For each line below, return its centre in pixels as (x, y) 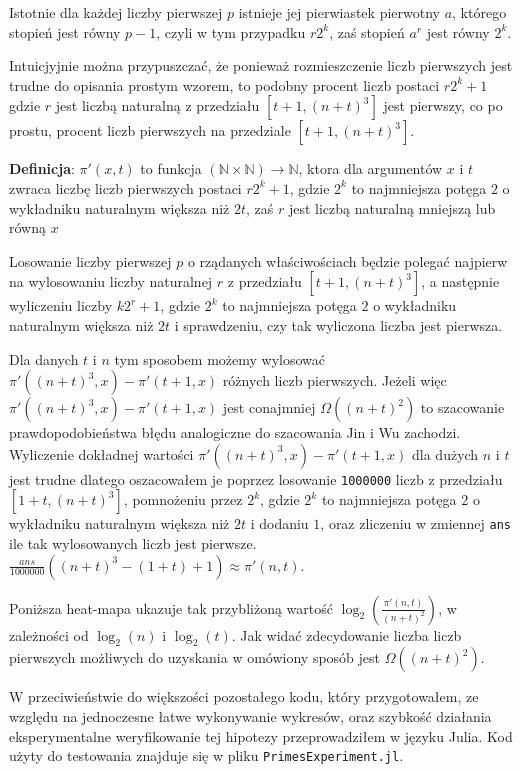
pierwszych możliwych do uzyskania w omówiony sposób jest (194, 657)
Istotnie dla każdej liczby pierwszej (116, 12)
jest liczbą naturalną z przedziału (157, 105)
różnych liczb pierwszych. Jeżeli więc (334, 380)
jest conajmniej (269, 407)
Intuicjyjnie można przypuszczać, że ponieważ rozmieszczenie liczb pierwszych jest (261, 65)
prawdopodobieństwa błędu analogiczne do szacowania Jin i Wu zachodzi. (235, 432)
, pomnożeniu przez (183, 499)
